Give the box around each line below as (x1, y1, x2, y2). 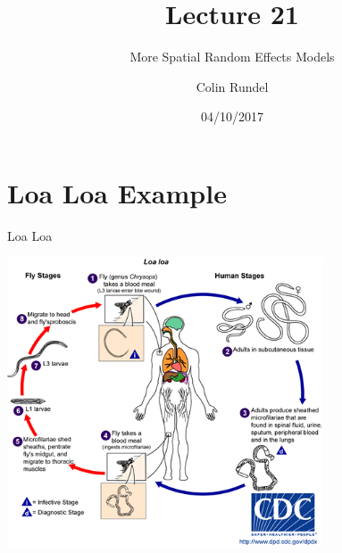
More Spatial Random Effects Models (129, 47, 335, 66)
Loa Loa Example (7, 174, 227, 210)
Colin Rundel (196, 77, 269, 95)
